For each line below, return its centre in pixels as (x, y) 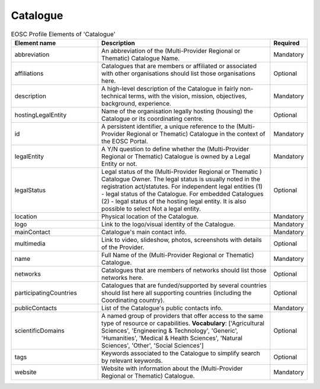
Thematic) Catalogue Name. (140, 58)
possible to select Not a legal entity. (151, 209)
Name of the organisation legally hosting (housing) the (177, 111)
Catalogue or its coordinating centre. (152, 119)
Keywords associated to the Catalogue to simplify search (181, 353)
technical (114, 96)
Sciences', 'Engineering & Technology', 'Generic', (169, 330)
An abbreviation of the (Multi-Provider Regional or (171, 50)
